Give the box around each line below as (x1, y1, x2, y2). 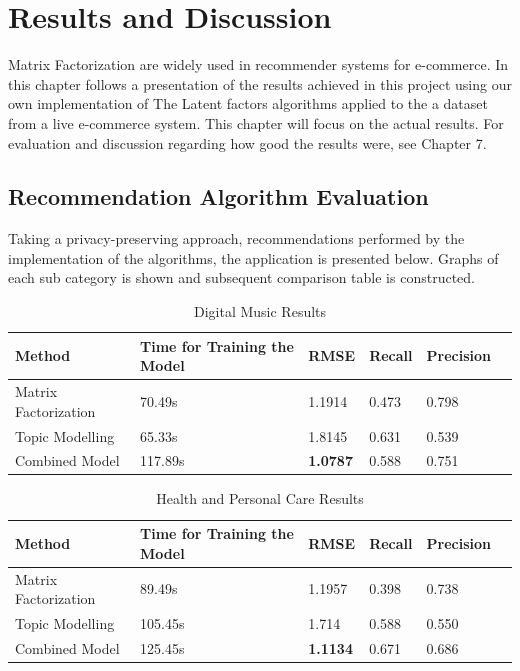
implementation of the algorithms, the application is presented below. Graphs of (8, 247, 499, 268)
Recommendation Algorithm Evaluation (8, 181, 429, 212)
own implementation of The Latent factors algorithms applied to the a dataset (8, 93, 488, 114)
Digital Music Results (193, 301, 327, 322)
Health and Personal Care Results (156, 488, 364, 509)
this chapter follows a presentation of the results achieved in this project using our (8, 73, 512, 94)
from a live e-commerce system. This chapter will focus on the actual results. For (8, 112, 504, 133)
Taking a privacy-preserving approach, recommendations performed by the (8, 228, 465, 249)
